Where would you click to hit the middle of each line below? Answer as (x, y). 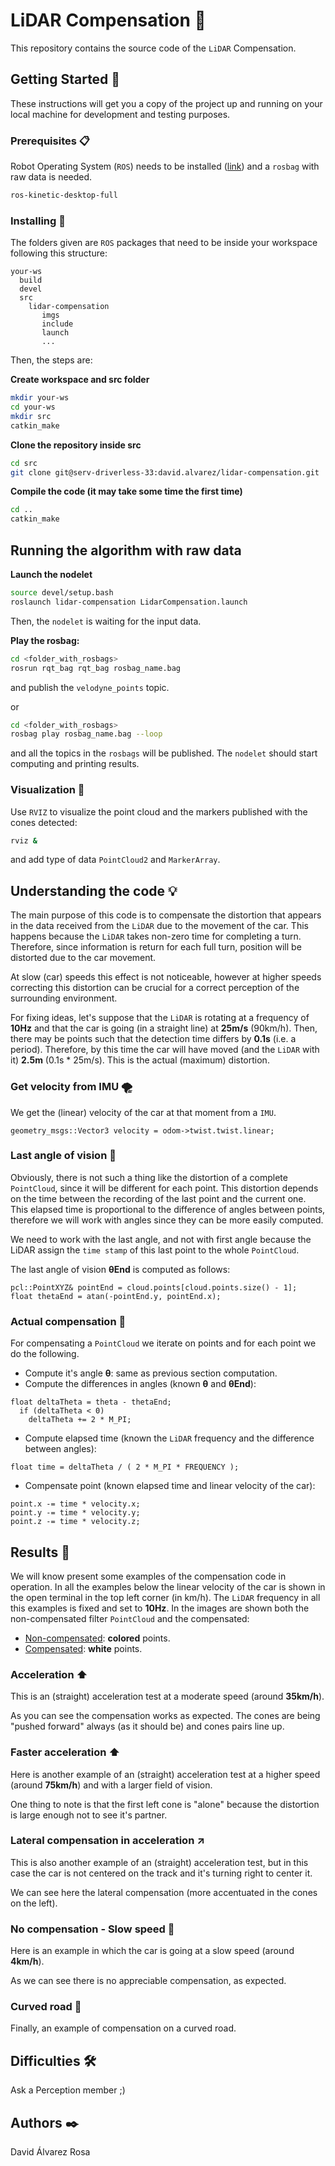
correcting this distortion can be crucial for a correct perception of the (155, 988)
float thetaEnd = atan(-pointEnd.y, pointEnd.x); (116, 1296)
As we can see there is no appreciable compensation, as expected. (148, 1981)
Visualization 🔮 (47, 790)
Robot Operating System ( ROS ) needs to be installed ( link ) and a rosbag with (165, 166)
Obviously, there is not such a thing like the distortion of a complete (149, 1177)
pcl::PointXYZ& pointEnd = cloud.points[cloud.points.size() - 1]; (154, 1287)
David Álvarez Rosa (50, 2152)
